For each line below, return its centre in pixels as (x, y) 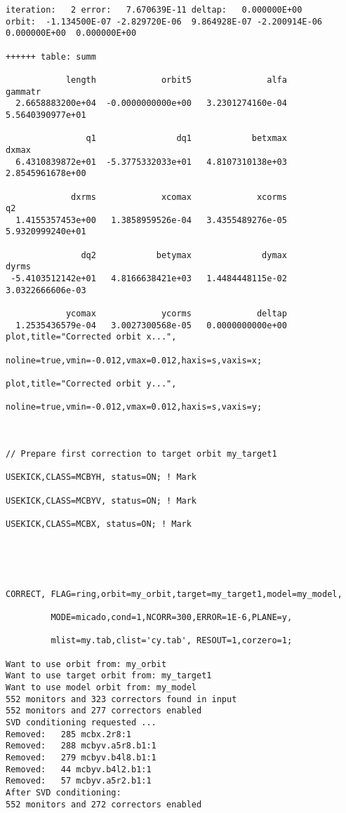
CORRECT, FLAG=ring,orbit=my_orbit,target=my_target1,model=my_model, (174, 594)
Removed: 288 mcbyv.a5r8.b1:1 (81, 746)
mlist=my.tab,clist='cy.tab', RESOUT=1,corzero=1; (172, 641)
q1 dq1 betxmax (186, 139)
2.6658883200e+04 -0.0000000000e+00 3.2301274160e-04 (151, 103)
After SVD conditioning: (64, 792)
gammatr (24, 92)
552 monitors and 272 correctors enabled (104, 804)
